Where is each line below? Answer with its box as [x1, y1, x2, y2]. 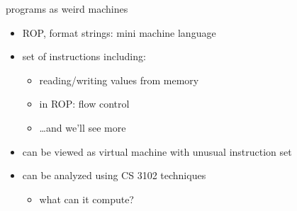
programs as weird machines [6, 1, 128, 16]
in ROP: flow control [39, 96, 130, 111]
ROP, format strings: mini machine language [22, 25, 216, 40]
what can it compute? [39, 191, 134, 206]
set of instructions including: [22, 49, 146, 64]
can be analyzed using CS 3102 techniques [22, 168, 206, 183]
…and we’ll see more [39, 120, 126, 135]
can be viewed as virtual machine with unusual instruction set [22, 144, 292, 159]
